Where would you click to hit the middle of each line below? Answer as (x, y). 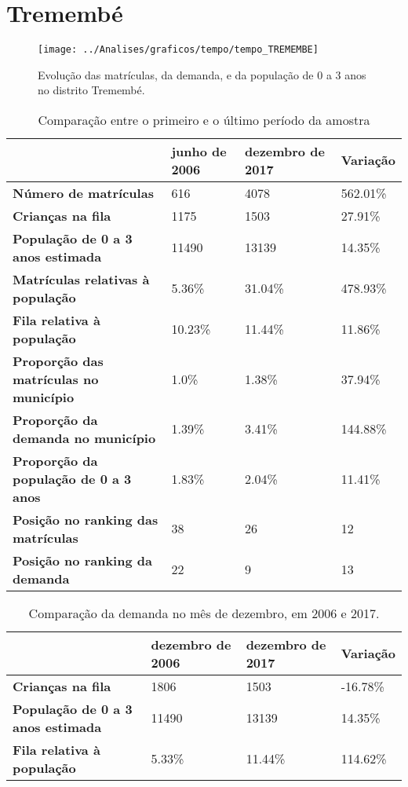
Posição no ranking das (86, 519)
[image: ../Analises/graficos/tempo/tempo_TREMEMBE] (178, 50)
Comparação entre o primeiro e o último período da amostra (204, 119)
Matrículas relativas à (81, 279)
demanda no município (84, 437)
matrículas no (56, 379)
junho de (199, 151)
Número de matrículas (83, 192)
